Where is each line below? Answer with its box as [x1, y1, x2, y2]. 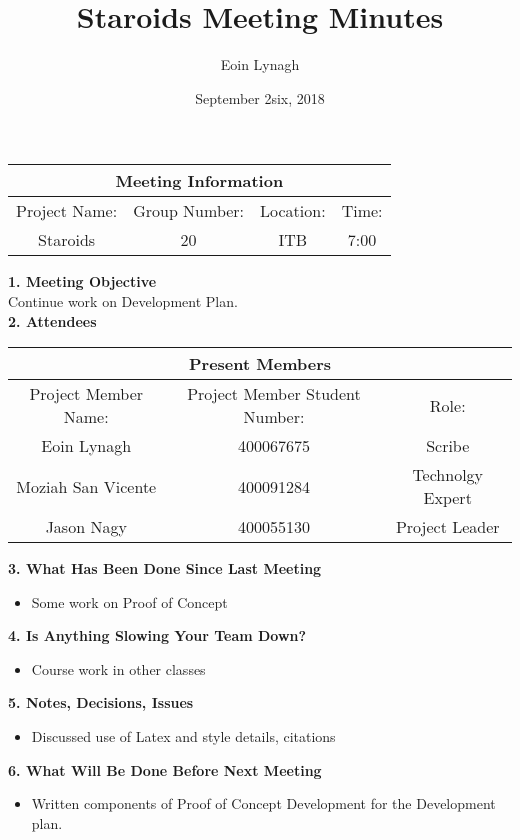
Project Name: [16, 199, 118, 223]
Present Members [188, 352, 332, 376]
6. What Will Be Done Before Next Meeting [8, 759, 322, 780]
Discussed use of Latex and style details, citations [31, 726, 336, 747]
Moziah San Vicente [16, 474, 157, 498]
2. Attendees [8, 310, 97, 331]
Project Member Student [187, 382, 361, 406]
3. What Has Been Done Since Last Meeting [8, 558, 322, 579]
